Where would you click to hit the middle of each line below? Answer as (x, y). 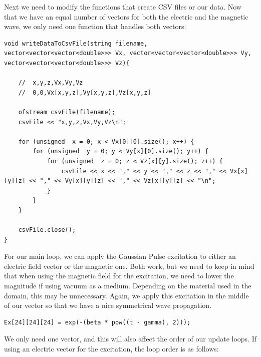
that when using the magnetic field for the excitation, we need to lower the (119, 276)
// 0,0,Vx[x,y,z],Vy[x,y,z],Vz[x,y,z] (85, 92)
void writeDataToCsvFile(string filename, (76, 43)
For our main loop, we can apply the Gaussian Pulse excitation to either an (120, 256)
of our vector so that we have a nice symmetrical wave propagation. (108, 305)
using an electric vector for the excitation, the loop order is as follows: (111, 348)
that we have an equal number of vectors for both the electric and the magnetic (126, 16)
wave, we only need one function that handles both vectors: (95, 26)
